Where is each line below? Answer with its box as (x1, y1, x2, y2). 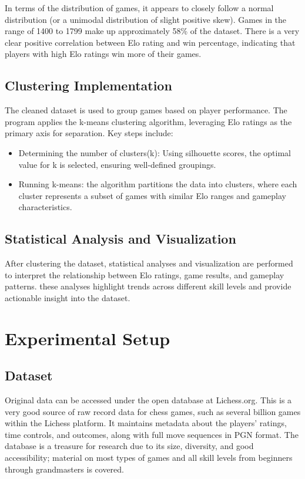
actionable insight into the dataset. (5, 291, 130, 303)
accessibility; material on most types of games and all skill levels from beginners (5, 451, 293, 464)
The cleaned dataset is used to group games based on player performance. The (5, 104, 287, 116)
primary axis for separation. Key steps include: (5, 127, 173, 139)
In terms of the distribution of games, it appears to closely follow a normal (5, 2, 274, 14)
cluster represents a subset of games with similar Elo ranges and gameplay (18, 189, 286, 201)
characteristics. (18, 201, 72, 213)
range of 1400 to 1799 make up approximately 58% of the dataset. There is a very (5, 25, 300, 37)
